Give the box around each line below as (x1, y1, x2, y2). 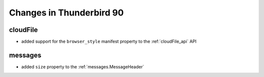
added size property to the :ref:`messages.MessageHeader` (21, 63, 144, 70)
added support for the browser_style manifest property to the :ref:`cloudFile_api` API (21, 39, 197, 45)
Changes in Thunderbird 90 (9, 7, 124, 18)
